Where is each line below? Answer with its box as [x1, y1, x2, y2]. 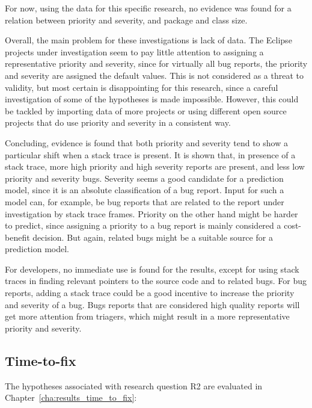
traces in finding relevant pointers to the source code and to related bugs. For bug [5, 274, 307, 287]
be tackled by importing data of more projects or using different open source [5, 104, 287, 117]
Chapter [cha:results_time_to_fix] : [5, 391, 137, 404]
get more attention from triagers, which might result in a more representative [5, 310, 290, 323]
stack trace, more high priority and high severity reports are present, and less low [5, 160, 305, 173]
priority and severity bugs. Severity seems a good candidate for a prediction [5, 172, 284, 184]
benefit [5, 230, 30, 243]
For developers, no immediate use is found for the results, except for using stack [5, 262, 299, 275]
